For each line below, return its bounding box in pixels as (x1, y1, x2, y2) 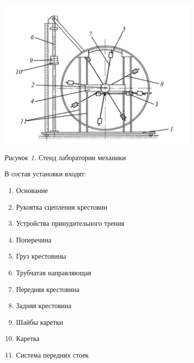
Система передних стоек (16, 350, 89, 360)
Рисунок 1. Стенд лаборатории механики (4, 152, 126, 162)
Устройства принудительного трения (16, 218, 125, 228)
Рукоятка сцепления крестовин (16, 201, 108, 212)
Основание (16, 185, 48, 195)
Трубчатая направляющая (16, 267, 91, 278)
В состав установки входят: (4, 169, 86, 179)
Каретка (16, 333, 40, 343)
